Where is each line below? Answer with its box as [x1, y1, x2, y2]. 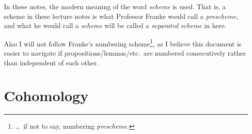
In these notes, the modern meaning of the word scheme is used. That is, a [4, 1, 226, 11]
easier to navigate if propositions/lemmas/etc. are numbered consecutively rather [4, 48, 246, 58]
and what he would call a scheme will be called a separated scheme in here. [4, 20, 227, 30]
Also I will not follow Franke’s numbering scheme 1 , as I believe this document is [4, 37, 242, 48]
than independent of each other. [4, 57, 99, 67]
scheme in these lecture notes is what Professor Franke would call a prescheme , [4, 11, 238, 21]
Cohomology [4, 86, 89, 105]
